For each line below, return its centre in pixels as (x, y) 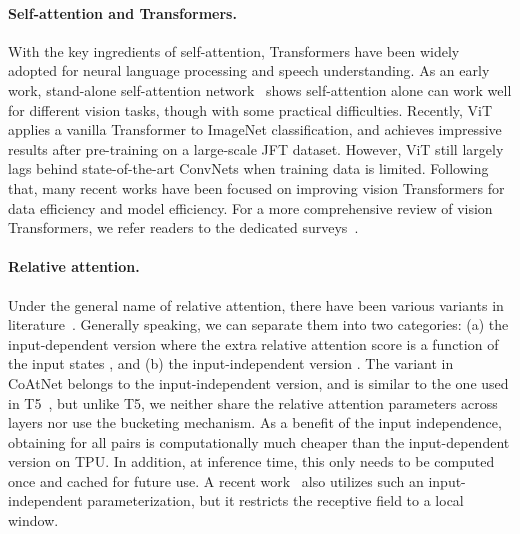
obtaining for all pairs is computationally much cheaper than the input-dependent (259, 441)
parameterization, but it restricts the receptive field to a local (275, 500)
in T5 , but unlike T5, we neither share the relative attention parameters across (253, 402)
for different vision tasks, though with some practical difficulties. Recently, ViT (250, 109)
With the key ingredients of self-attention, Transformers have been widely (234, 50)
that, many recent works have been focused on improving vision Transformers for (256, 187)
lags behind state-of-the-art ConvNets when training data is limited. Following (248, 168)
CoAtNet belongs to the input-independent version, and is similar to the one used (258, 382)
